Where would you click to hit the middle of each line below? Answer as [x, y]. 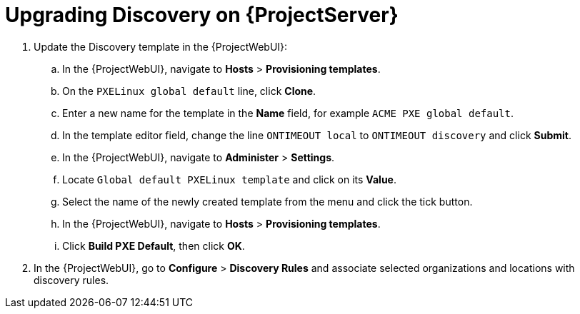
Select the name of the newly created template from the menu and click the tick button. [267, 201]
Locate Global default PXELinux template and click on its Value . [229, 179]
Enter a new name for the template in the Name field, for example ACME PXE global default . [288, 113]
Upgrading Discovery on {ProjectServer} [202, 15]
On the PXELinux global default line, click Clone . [189, 91]
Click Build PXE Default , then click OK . [154, 245]
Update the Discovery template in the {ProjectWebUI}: [161, 46]
